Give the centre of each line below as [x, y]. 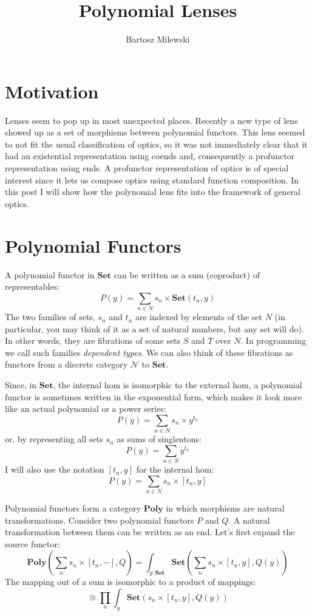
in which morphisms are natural [225, 508]
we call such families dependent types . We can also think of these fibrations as [149, 352]
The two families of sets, [50, 317]
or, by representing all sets [54, 439]
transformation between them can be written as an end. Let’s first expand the [150, 532]
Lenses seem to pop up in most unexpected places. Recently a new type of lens [151, 120]
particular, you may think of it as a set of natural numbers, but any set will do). [154, 328]
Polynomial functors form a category [73, 508]
